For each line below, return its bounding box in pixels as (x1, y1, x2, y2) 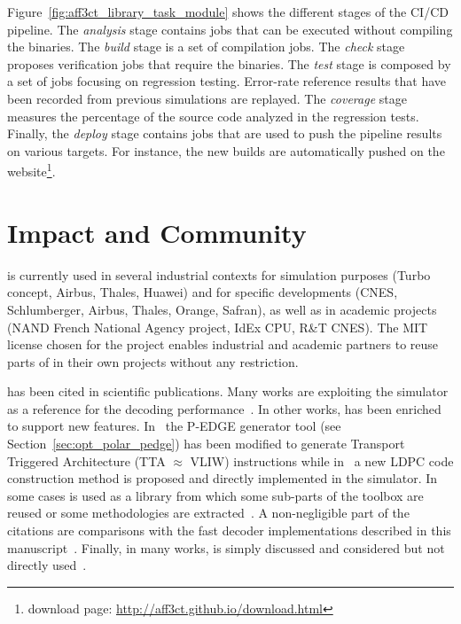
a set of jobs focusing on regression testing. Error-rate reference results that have (7, 72, 447, 90)
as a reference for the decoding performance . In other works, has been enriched (7, 399, 441, 417)
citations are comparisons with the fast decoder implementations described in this (7, 521, 451, 540)
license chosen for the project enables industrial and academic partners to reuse (7, 335, 439, 354)
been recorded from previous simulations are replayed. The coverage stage (7, 89, 407, 107)
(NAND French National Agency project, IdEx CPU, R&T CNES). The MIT (7, 317, 428, 336)
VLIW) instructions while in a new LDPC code (190, 451, 454, 470)
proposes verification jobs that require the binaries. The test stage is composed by (7, 54, 451, 73)
